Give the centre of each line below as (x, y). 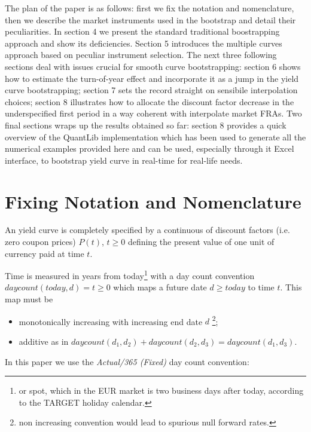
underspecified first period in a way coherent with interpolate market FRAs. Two (153, 113)
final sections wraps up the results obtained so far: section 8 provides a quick (146, 125)
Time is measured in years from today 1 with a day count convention (130, 275)
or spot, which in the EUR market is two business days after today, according (161, 390)
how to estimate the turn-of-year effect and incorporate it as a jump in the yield (152, 78)
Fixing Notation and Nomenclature (153, 201)
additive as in (44, 341)
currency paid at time (45, 253)
